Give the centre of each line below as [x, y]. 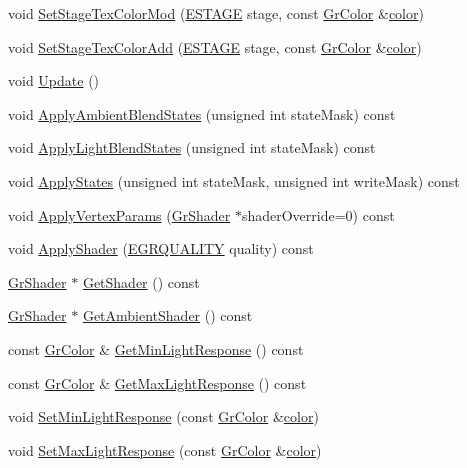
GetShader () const [141, 281]
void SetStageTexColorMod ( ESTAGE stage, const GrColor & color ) [216, 13]
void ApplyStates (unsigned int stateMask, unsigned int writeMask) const [234, 180]
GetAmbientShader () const [167, 315]
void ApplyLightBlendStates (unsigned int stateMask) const [192, 147]
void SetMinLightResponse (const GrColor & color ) [163, 416]
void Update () [54, 80]
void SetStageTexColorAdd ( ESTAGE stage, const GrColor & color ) [215, 46]
